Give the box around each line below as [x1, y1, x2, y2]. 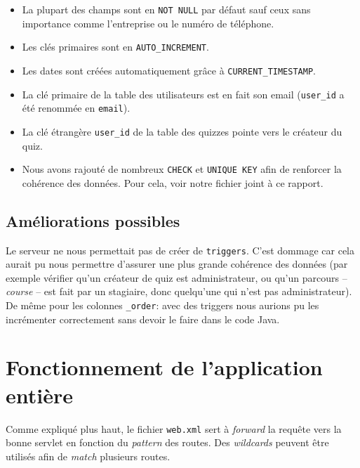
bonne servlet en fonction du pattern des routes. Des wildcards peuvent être [6, 435, 329, 450]
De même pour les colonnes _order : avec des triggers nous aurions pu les [6, 298, 319, 313]
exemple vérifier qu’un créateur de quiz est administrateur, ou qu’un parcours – [6, 270, 347, 285]
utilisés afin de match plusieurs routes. [6, 448, 171, 463]
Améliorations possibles [6, 209, 180, 231]
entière [6, 380, 73, 409]
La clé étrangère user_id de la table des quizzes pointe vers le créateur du [22, 124, 342, 138]
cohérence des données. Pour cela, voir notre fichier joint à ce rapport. [22, 175, 324, 190]
